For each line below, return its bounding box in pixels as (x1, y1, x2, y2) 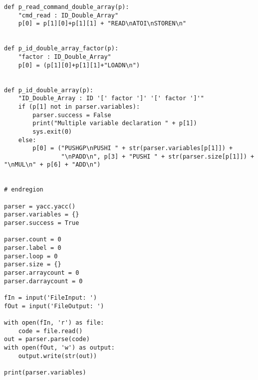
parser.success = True (4, 219, 79, 227)
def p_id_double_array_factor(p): (4, 45, 119, 52)
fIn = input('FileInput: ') (4, 294, 97, 301)
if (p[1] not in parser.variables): (18, 103, 140, 110)
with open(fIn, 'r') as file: (4, 319, 104, 326)
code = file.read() (18, 327, 83, 335)
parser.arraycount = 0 (4, 269, 79, 276)
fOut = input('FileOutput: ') (4, 302, 104, 310)
